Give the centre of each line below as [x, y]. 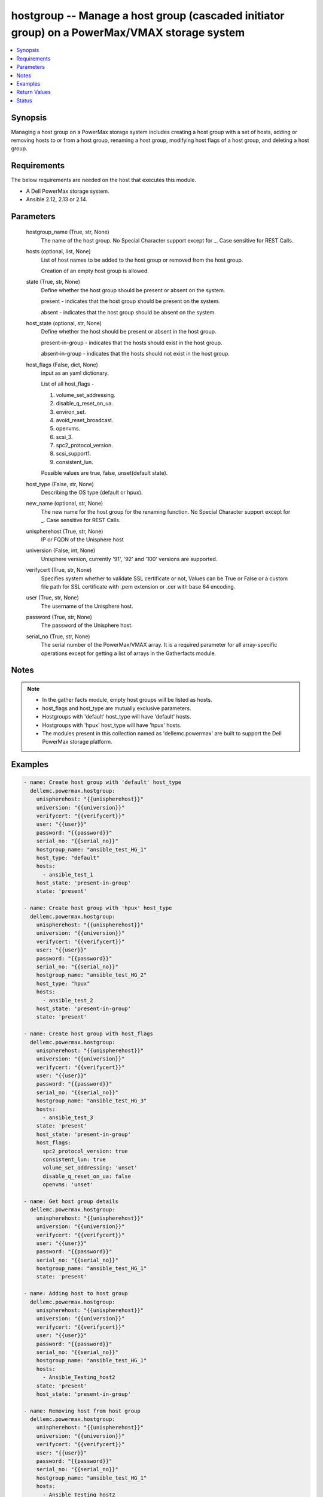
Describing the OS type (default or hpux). [92, 493]
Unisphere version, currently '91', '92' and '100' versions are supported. [129, 559]
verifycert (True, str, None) [59, 570]
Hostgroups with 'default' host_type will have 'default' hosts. [117, 717]
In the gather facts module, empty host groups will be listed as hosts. [127, 700]
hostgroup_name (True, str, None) [68, 232]
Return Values [33, 92]
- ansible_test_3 [68, 1118]
